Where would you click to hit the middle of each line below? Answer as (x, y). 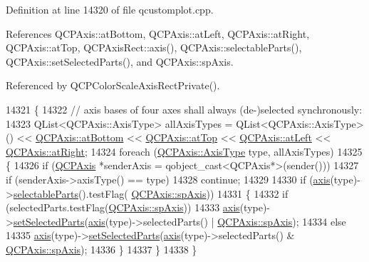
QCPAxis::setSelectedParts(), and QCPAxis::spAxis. (120, 61)
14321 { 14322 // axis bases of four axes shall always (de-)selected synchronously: (184, 109)
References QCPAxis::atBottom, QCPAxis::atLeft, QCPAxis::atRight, (158, 33)
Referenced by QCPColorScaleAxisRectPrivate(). (113, 85)
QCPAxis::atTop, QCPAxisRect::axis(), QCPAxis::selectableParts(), (154, 47)
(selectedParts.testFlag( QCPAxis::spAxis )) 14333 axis (123, 207)
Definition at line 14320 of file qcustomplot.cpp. (110, 9)
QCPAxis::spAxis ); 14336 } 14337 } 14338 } (102, 249)
